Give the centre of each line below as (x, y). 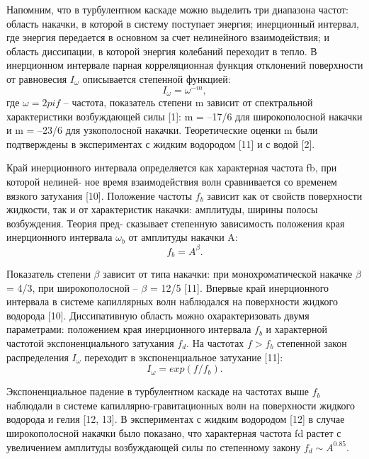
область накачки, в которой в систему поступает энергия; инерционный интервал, (183, 23)
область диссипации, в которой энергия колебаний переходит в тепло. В (162, 51)
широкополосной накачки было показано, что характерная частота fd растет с (174, 432)
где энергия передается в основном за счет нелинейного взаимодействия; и (168, 37)
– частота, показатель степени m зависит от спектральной (188, 102)
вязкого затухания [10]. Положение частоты (100, 195)
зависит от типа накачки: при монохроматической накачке (228, 273)
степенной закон (312, 342)
